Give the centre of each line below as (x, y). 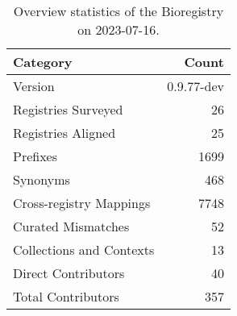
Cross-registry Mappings (82, 203)
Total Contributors (66, 296)
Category (43, 62)
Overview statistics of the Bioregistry (118, 11)
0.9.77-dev (195, 86)
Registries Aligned (64, 133)
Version (34, 86)
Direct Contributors (69, 273)
